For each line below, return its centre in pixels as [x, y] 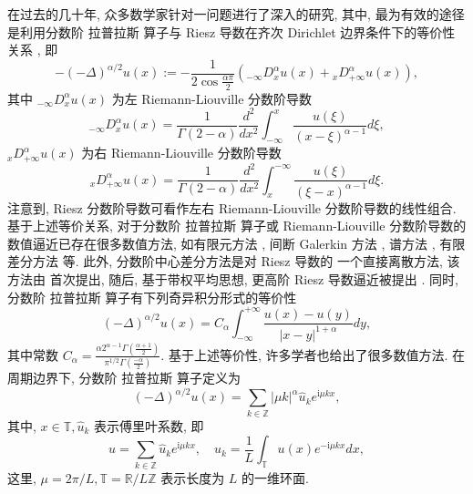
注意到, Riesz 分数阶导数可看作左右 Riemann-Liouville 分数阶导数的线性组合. [232, 207]
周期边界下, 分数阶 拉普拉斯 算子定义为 [124, 378]
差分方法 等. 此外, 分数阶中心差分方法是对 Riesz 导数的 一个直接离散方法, [225, 261]
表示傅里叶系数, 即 [149, 425]
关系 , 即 [33, 50]
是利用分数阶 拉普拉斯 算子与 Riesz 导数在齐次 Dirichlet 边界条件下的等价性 [231, 31]
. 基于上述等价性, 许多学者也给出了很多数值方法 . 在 [313, 354]
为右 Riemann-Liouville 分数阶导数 [181, 153]
